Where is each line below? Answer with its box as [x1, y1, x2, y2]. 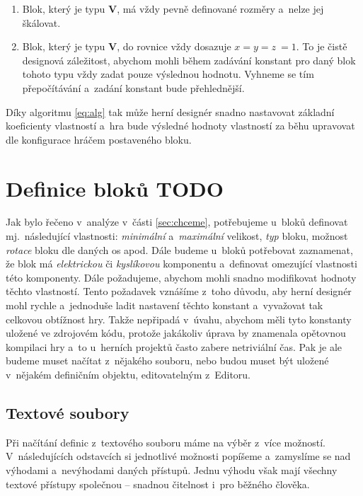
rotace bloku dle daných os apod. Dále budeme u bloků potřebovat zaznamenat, [6, 242, 353, 257]
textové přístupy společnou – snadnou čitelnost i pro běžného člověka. [6, 476, 310, 491]
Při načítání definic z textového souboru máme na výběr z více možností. [6, 434, 325, 449]
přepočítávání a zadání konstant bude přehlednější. [22, 80, 245, 95]
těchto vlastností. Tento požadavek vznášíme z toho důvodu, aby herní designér [6, 284, 352, 299]
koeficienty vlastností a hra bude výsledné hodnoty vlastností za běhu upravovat [6, 118, 355, 133]
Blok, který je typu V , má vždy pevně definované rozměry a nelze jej [22, 1, 324, 16]
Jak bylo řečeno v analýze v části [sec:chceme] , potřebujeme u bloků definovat [6, 214, 348, 229]
